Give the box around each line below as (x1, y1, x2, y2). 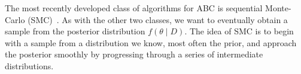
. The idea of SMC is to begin (184, 25, 294, 37)
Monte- (265, 2, 291, 14)
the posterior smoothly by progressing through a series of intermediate (5, 48, 263, 60)
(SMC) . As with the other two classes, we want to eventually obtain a (28, 13, 288, 25)
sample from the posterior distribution (5, 25, 145, 37)
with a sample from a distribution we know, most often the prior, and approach (5, 36, 297, 49)
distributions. (5, 59, 54, 72)
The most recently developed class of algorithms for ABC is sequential (5, 2, 263, 14)
